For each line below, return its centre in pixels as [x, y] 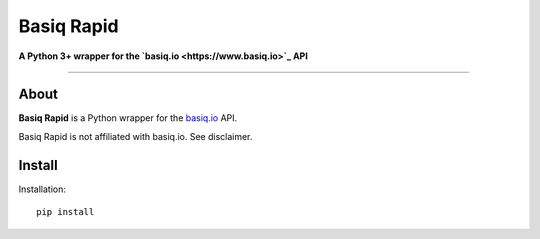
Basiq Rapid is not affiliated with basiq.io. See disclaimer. [135, 136]
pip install [65, 212]
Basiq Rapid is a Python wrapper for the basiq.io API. [128, 118]
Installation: [42, 189]
